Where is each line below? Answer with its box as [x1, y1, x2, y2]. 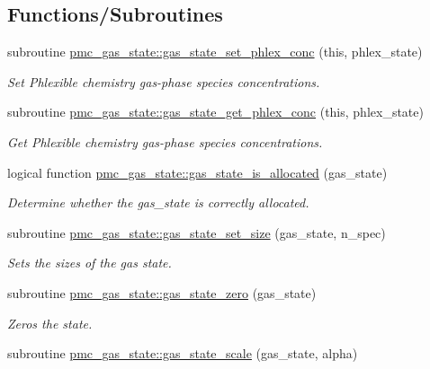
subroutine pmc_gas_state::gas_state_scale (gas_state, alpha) [7, 344, 358, 363]
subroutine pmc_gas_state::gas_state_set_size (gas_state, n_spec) [7, 223, 386, 242]
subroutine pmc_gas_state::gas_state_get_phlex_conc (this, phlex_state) [7, 102, 424, 121]
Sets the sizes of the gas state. [7, 253, 172, 272]
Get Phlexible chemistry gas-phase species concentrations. [7, 132, 323, 151]
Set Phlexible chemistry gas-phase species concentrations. [7, 72, 320, 91]
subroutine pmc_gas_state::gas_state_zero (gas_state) [7, 283, 317, 302]
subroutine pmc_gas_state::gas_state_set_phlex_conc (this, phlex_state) [7, 42, 423, 61]
